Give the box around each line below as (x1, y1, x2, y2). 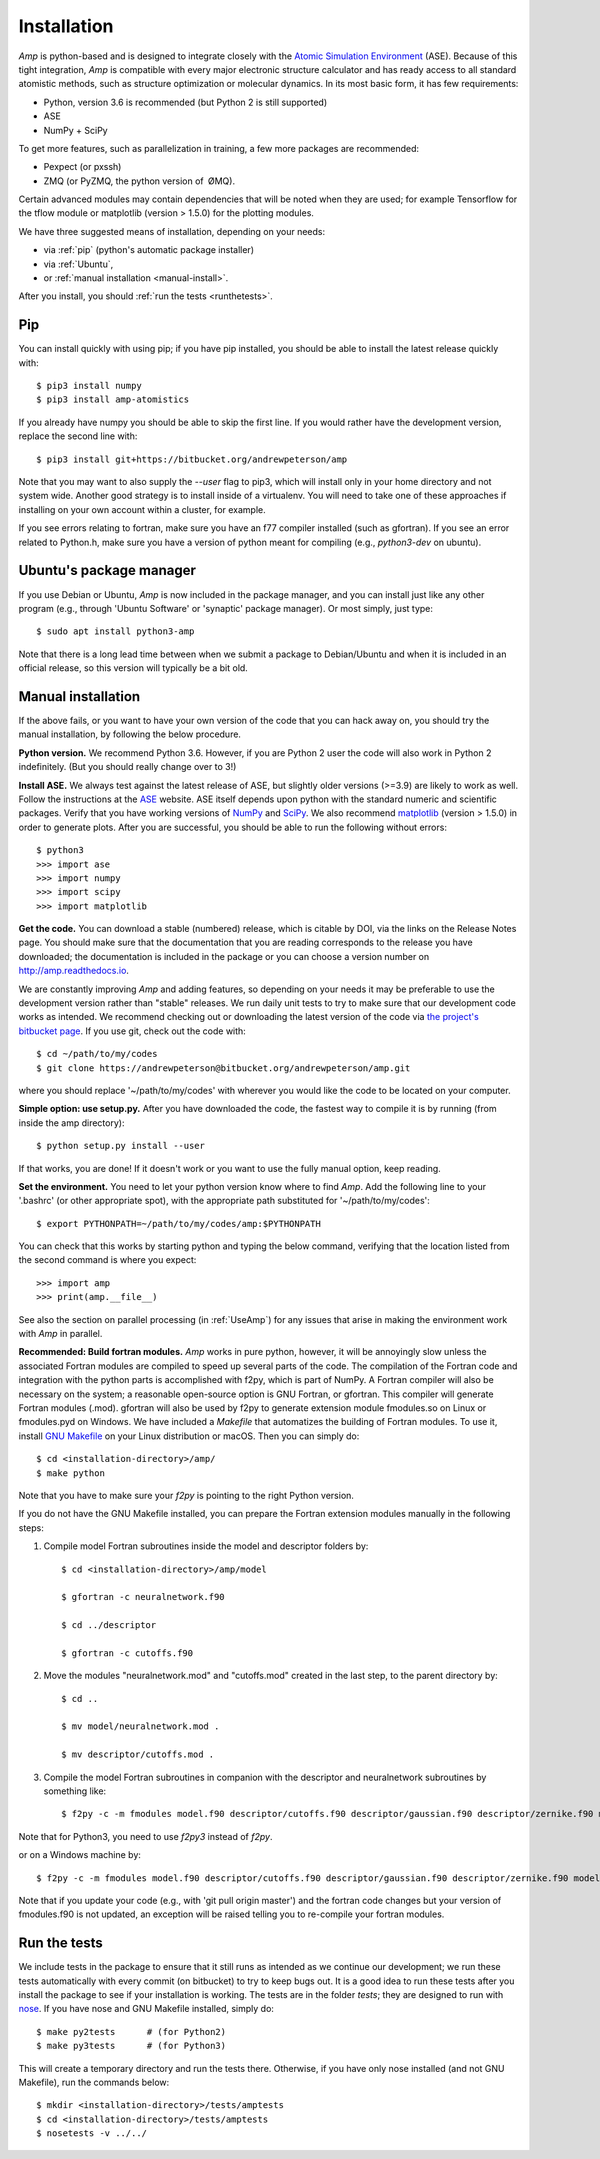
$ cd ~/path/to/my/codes (36, 1048, 158, 1060)
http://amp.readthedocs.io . (18, 965, 130, 977)
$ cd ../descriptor (61, 1620, 157, 1631)
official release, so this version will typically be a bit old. (18, 662, 249, 674)
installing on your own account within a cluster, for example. (18, 503, 267, 515)
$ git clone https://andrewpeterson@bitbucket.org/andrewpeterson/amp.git (36, 1062, 411, 1074)
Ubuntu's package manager (18, 562, 197, 579)
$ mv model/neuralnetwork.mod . (61, 1721, 220, 1732)
